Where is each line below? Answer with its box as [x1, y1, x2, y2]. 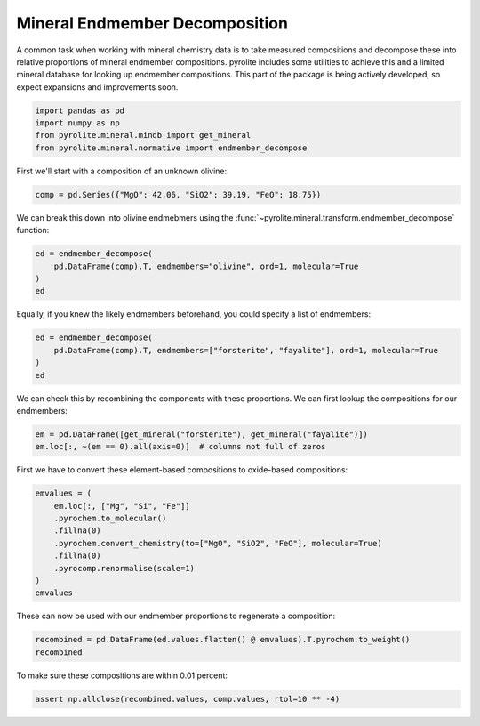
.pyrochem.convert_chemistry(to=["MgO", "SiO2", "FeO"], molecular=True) [53, 538, 382, 548]
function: [16, 225, 50, 236]
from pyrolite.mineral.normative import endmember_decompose [35, 142, 308, 153]
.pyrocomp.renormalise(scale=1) [53, 563, 196, 573]
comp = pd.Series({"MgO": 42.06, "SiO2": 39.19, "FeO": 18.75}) [35, 190, 322, 199]
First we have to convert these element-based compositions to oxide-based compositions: [16, 464, 348, 475]
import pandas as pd [35, 105, 124, 116]
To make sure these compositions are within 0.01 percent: [16, 670, 228, 681]
